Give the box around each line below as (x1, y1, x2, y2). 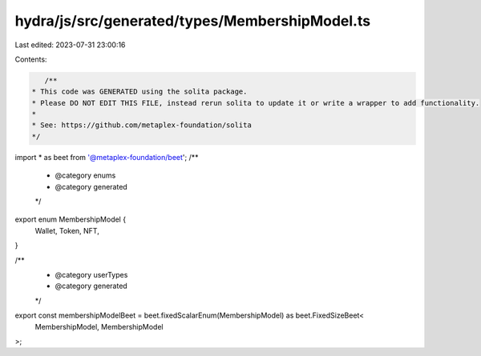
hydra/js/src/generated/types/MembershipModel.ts (14, 12, 371, 30)
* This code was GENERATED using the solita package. (31, 87, 248, 96)
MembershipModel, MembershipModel (34, 322, 164, 331)
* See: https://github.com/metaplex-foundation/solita (31, 121, 252, 130)
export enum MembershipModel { (14, 214, 127, 224)
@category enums (55, 170, 116, 180)
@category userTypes (55, 270, 128, 279)
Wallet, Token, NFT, (34, 226, 99, 235)
